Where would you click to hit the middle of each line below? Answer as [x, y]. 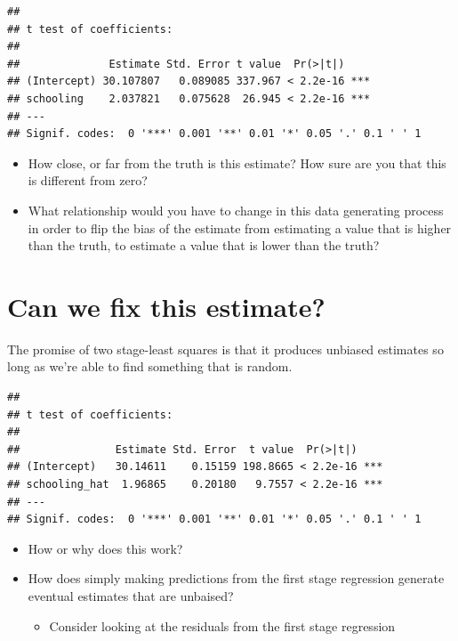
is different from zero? [88, 180]
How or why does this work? [105, 548]
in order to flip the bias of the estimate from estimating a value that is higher [240, 227]
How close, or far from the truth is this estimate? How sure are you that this [237, 162]
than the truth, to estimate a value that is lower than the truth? [204, 245]
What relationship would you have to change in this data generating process [236, 210]
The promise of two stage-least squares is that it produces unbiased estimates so [225, 349]
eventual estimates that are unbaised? [131, 595]
